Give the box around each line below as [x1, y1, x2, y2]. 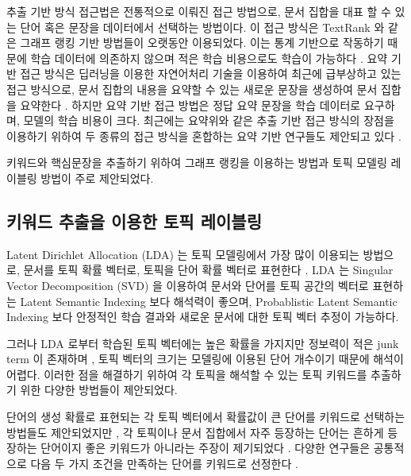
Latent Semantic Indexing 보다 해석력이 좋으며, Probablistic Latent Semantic [20, 292, 398, 309]
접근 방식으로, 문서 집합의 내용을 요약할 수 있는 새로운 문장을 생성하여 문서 [6, 80, 378, 97]
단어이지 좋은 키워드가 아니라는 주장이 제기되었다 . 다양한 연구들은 [40, 439, 371, 456]
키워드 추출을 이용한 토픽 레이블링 [6, 208, 262, 233]
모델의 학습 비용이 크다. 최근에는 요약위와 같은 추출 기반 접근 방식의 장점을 [23, 112, 394, 129]
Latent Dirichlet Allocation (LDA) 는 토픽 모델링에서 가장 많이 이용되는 [6, 246, 359, 262]
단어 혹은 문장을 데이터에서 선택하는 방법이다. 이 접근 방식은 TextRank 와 [20, 18, 385, 35]
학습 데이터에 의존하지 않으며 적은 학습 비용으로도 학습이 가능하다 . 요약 [30, 49, 388, 66]
